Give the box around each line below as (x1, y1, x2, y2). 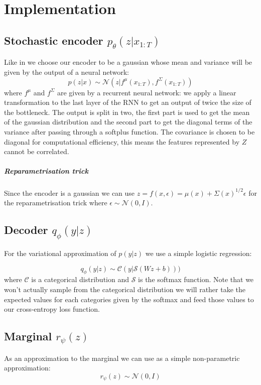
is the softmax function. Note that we (138, 274, 254, 285)
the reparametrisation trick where (4, 197, 107, 208)
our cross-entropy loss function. (4, 304, 100, 314)
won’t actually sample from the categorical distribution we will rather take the (4, 284, 246, 294)
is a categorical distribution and (31, 274, 129, 285)
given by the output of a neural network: (4, 66, 129, 77)
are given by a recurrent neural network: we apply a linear (57, 87, 236, 97)
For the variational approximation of (4, 247, 116, 258)
